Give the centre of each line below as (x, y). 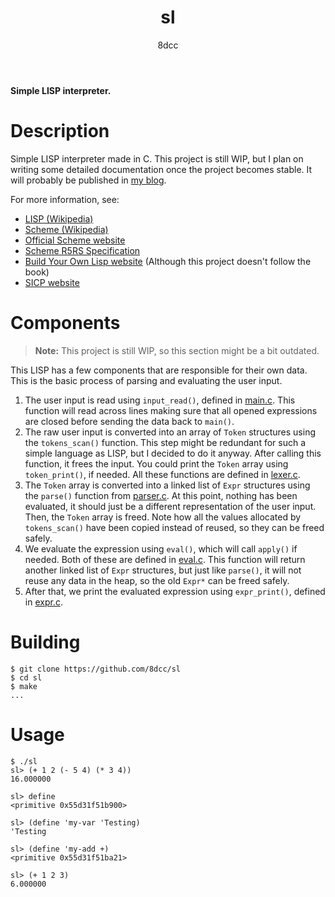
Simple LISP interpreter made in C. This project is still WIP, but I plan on (157, 158)
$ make (24, 686)
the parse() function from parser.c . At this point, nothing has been (161, 495)
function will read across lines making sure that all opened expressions (171, 410)
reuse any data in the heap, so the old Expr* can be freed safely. (157, 580)
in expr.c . (43, 602)
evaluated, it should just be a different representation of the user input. (170, 506)
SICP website (52, 282)
